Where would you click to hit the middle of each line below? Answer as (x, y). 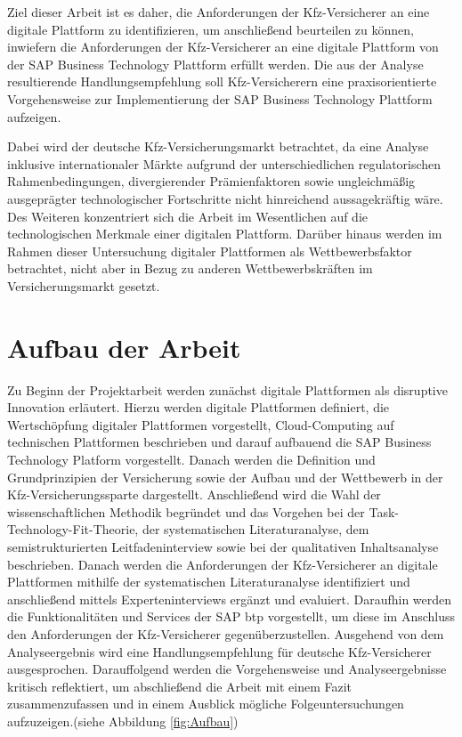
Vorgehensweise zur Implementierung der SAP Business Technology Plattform (220, 98)
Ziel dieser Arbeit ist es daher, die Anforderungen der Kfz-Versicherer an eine (219, 12)
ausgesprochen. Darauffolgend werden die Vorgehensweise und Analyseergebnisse (227, 669)
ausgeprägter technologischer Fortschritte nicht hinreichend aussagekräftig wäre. (225, 198)
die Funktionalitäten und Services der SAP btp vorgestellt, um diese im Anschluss (231, 616)
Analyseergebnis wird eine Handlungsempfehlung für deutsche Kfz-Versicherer (219, 651)
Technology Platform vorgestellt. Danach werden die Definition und (191, 459)
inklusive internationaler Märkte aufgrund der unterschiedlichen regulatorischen (224, 163)
